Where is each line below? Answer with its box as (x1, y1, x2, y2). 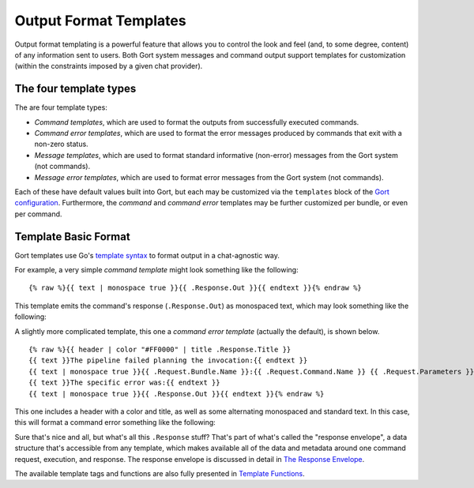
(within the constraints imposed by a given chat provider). (14, 62, 203, 71)
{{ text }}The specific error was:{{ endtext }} (28, 378, 220, 387)
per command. (14, 209, 62, 219)
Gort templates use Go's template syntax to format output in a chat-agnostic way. (14, 250, 280, 260)
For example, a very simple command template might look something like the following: (14, 265, 299, 275)
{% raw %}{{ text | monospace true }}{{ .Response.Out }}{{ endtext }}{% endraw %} (28, 283, 363, 292)
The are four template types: (14, 103, 108, 112)
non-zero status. (34, 139, 88, 149)
